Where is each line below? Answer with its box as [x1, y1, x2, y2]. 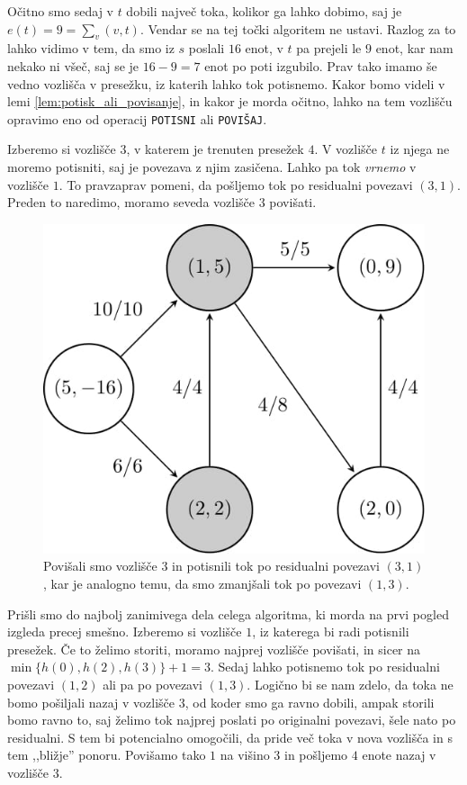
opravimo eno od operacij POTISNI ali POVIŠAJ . [7, 109, 267, 128]
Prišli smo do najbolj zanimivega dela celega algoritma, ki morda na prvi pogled [7, 604, 449, 623]
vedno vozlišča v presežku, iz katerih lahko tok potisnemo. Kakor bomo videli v [7, 74, 445, 93]
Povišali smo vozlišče [43, 556, 157, 575]
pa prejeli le [296, 39, 362, 58]
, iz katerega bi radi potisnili [252, 622, 409, 641]
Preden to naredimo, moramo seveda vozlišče [7, 193, 255, 212]
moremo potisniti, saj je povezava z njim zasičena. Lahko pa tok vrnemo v [7, 158, 417, 176]
